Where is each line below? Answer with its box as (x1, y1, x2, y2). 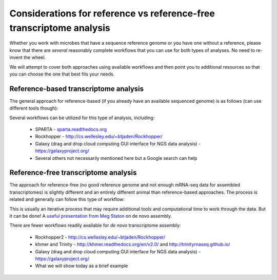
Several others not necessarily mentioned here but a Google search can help (35, 155, 197, 161)
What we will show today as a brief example (35, 263, 128, 269)
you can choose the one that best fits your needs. (9, 71, 115, 77)
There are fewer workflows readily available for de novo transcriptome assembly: (9, 222, 181, 229)
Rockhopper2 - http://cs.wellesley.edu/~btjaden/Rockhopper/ (35, 234, 165, 240)
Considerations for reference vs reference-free (9, 8, 215, 19)
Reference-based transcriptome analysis (9, 84, 144, 93)
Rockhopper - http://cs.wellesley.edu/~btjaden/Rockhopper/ (35, 134, 163, 140)
